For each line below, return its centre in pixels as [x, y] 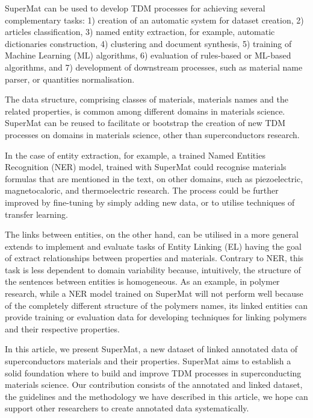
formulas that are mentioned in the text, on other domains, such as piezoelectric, [154, 178]
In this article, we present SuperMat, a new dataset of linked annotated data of [151, 349]
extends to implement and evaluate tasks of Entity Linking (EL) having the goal [153, 246]
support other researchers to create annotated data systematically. [127, 408]
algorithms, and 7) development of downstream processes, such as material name [154, 67]
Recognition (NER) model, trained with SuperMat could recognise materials [146, 167]
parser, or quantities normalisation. [70, 79]
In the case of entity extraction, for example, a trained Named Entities [135, 155]
